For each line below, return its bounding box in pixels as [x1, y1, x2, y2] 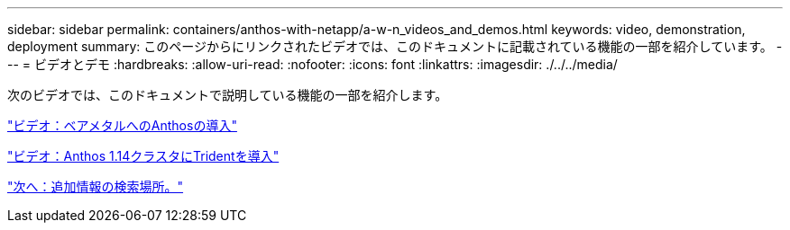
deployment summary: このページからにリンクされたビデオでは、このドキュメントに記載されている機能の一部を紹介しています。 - [7, 39, 783, 54]
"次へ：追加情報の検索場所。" [7, 179, 184, 194]
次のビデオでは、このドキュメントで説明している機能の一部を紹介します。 [7, 87, 448, 102]
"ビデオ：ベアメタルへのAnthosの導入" [7, 118, 237, 133]
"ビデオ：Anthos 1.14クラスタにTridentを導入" [7, 148, 280, 164]
